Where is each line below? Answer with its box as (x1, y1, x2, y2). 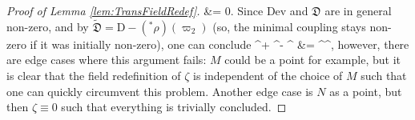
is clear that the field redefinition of (6, 67, 181, 83)
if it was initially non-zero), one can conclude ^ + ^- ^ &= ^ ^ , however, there (30, 35, 409, 52)
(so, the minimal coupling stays (212, 18, 366, 34)
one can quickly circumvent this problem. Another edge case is (6, 82, 313, 99)
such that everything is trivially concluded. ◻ (61, 98, 287, 115)
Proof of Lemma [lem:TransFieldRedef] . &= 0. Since (6, 2, 264, 18)
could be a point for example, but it (224, 51, 401, 68)
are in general (324, 2, 392, 18)
